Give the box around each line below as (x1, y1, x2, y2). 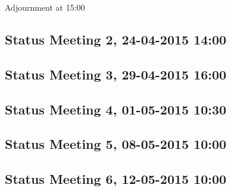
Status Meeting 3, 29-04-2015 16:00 (5, 65, 227, 83)
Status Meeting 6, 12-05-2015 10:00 (5, 170, 227, 188)
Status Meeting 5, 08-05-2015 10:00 (5, 135, 227, 153)
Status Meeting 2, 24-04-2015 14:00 (5, 30, 227, 48)
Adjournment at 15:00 (5, 1, 85, 13)
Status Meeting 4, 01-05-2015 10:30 (5, 100, 227, 118)
